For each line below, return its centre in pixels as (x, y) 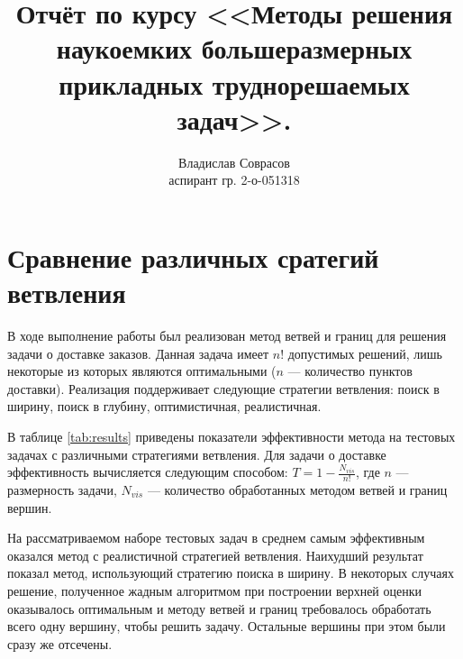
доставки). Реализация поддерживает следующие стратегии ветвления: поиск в (223, 388)
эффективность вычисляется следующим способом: (148, 472)
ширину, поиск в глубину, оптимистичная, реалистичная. (164, 406)
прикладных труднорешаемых (234, 83)
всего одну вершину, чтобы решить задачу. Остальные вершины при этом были (227, 626)
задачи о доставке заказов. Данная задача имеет (138, 353)
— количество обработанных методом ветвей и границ (297, 489)
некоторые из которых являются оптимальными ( (142, 371)
